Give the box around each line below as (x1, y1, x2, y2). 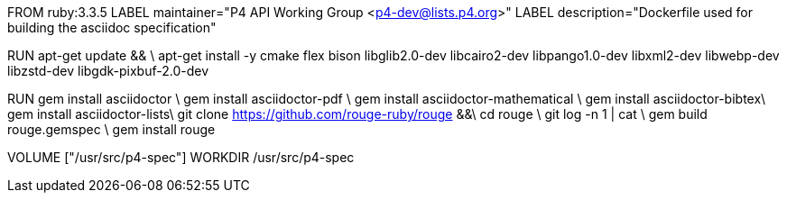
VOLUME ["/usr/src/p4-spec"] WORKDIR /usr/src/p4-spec (7, 150, 355, 165)
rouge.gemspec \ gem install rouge (7, 122, 216, 137)
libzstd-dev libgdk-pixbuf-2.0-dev (7, 63, 209, 78)
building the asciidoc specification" (7, 20, 217, 35)
